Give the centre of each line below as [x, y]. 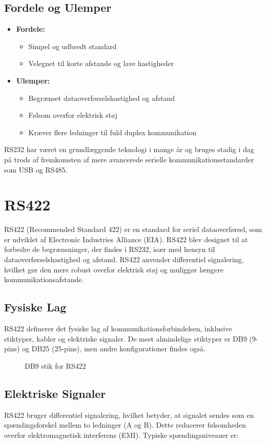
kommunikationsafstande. [44, 279]
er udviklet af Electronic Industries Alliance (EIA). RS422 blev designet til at [126, 239]
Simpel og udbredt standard [73, 46]
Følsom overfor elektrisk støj [73, 115]
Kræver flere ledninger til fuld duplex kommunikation [112, 132]
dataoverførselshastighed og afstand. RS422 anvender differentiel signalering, [124, 259]
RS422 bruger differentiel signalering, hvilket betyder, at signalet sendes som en [129, 415]
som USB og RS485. [36, 169]
